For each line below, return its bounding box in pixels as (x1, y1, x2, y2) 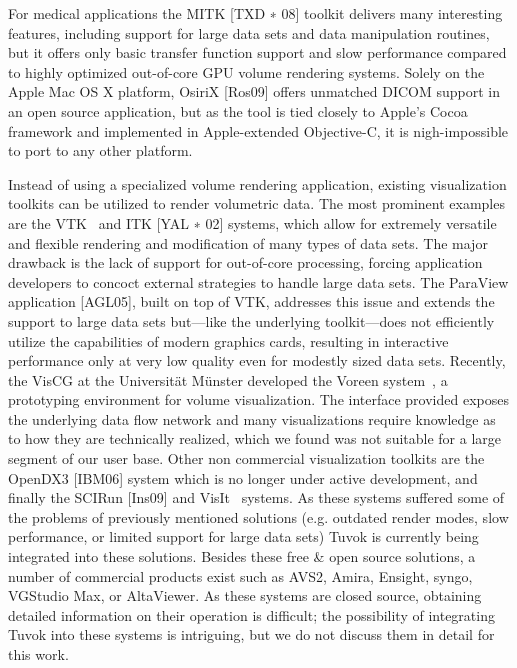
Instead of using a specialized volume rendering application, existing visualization (8, 173, 507, 194)
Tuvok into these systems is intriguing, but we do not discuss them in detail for (8, 624, 495, 645)
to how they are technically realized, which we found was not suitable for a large (8, 428, 502, 449)
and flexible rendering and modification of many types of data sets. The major (8, 232, 488, 253)
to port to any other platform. (8, 140, 193, 161)
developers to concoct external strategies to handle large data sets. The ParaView (8, 271, 509, 292)
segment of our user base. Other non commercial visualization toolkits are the (8, 448, 485, 469)
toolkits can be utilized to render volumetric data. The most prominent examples (8, 193, 505, 214)
